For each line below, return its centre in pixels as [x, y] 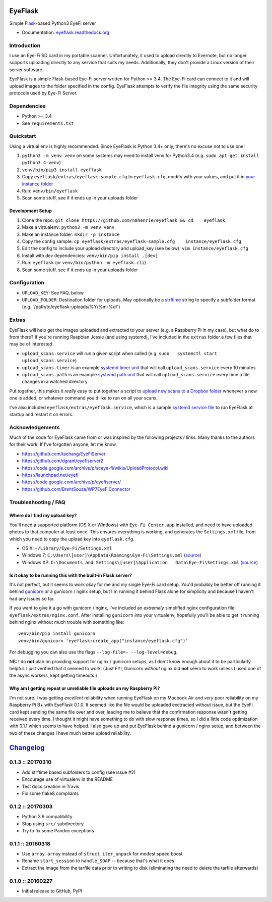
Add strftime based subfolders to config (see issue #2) [79, 772]
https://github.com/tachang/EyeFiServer [64, 454]
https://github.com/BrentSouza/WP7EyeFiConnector [76, 489]
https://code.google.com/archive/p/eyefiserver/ [71, 482]
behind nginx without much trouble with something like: [67, 622]
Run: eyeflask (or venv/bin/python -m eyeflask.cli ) [84, 263]
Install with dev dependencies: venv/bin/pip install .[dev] [90, 256]
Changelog [27, 747]
